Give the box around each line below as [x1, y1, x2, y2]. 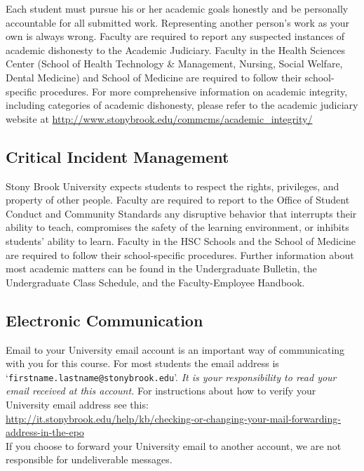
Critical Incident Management [6, 145, 229, 167]
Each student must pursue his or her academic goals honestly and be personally [6, 1, 349, 15]
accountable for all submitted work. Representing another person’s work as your [6, 15, 350, 29]
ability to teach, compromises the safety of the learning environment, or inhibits [6, 220, 349, 234]
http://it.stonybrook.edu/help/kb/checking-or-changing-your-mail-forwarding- [6, 411, 341, 425]
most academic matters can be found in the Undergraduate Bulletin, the [6, 261, 317, 276]
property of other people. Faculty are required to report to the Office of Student [6, 192, 350, 207]
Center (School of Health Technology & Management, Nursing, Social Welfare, [6, 56, 343, 71]
